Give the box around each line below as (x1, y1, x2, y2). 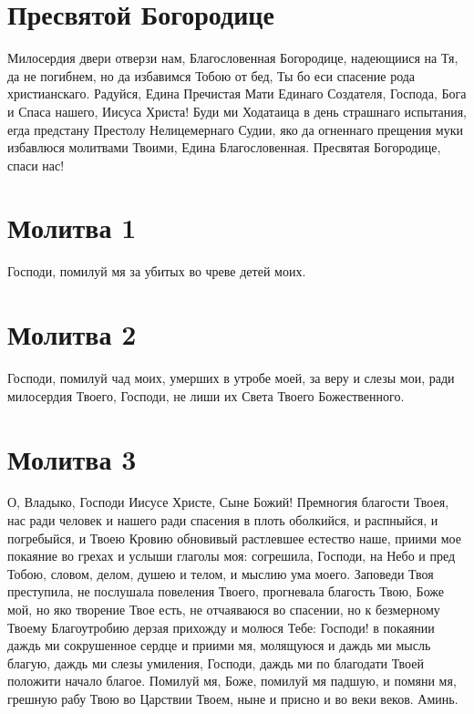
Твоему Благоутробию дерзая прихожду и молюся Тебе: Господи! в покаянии (7, 617, 435, 636)
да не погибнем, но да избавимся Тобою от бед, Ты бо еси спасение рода (7, 66, 416, 85)
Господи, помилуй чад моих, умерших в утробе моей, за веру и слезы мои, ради (7, 368, 455, 388)
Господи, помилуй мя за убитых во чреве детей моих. (7, 262, 306, 281)
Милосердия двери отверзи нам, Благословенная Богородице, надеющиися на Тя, (7, 48, 459, 67)
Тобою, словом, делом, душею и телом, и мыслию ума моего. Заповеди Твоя (7, 564, 434, 583)
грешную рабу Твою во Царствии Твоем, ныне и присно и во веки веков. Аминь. (7, 688, 459, 708)
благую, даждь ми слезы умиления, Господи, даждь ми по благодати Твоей (7, 653, 424, 672)
